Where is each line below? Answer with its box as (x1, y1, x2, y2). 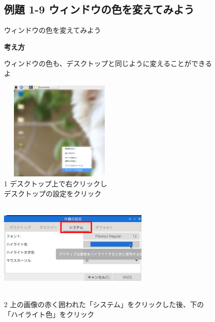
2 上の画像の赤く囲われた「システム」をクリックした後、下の (4, 299, 204, 310)
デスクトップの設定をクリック (4, 188, 101, 198)
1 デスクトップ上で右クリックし (4, 178, 107, 188)
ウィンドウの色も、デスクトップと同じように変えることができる (4, 58, 212, 69)
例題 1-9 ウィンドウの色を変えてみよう (4, 1, 195, 17)
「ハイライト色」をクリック (4, 309, 94, 319)
